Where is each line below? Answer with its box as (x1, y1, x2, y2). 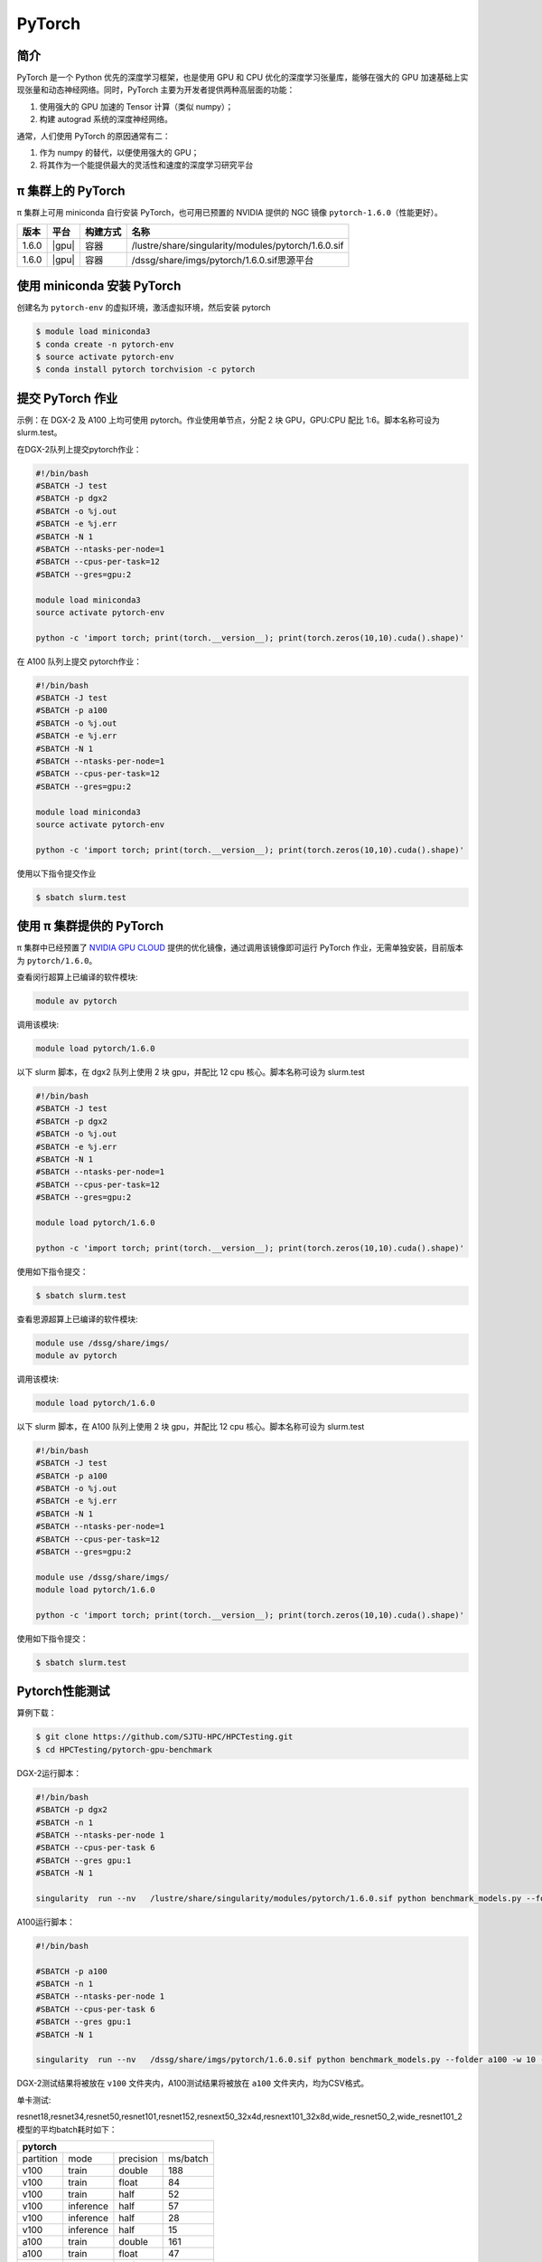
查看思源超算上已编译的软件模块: (16, 1313, 139, 1325)
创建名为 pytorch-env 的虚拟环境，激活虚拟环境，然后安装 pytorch (16, 302, 271, 313)
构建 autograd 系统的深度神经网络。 (39, 114, 173, 125)
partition (22, 2152, 59, 2164)
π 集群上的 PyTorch (16, 184, 126, 199)
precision (118, 2152, 158, 2164)
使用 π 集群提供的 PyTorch (16, 918, 164, 934)
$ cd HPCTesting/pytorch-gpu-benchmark (35, 1744, 212, 1754)
